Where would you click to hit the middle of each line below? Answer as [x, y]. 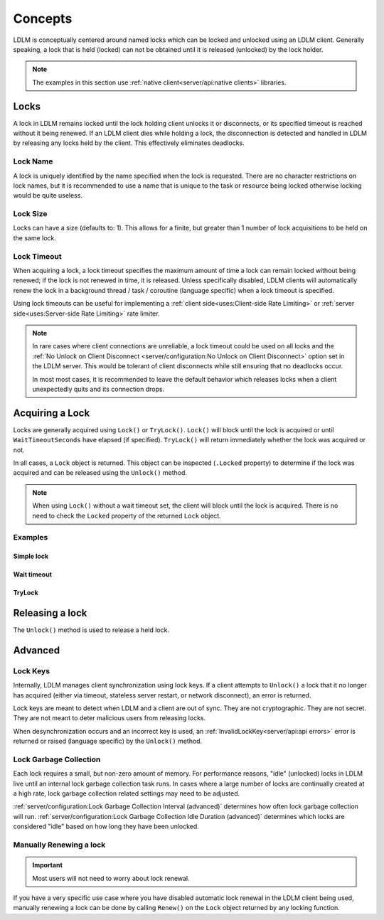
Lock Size [30, 214]
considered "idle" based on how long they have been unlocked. [106, 827]
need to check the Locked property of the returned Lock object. [127, 515]
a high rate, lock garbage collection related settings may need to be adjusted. [127, 793]
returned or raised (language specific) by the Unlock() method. [108, 741]
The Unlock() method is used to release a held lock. [91, 630]
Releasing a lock [50, 613]
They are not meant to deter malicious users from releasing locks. [110, 718]
